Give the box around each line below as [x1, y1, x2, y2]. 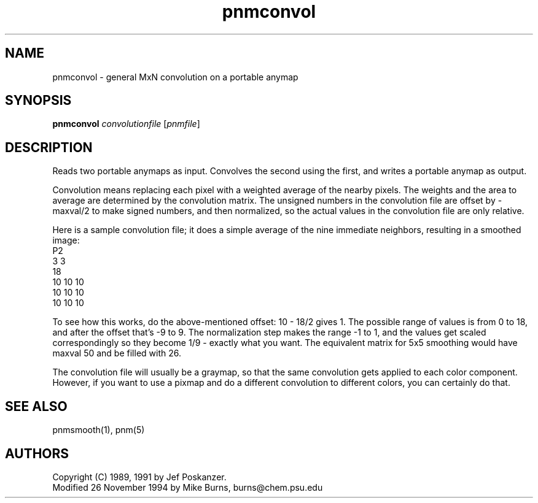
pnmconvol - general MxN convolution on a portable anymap [52, 71, 298, 82]
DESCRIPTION [5, 139, 93, 155]
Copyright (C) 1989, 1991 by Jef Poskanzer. [52, 471, 227, 482]
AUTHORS [5, 445, 69, 461]
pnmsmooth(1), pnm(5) [52, 424, 145, 436]
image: [52, 235, 80, 246]
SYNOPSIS [5, 93, 72, 109]
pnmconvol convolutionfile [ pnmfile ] [52, 118, 200, 129]
